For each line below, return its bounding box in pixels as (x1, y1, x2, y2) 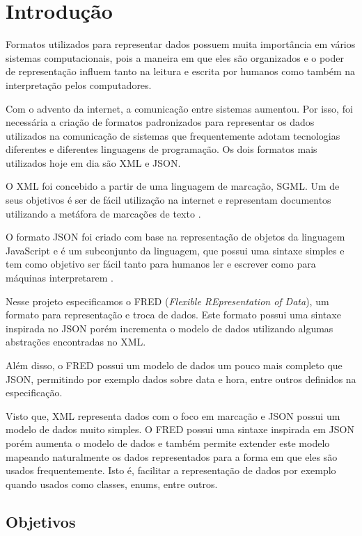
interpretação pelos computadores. (6, 77, 152, 92)
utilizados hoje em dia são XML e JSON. (6, 155, 181, 170)
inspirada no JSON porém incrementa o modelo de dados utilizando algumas (6, 320, 333, 335)
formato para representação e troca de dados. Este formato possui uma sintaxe (6, 307, 341, 322)
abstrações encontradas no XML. (6, 334, 146, 349)
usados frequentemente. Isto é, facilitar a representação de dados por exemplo (6, 463, 336, 478)
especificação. (6, 385, 63, 400)
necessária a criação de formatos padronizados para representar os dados (6, 115, 315, 129)
